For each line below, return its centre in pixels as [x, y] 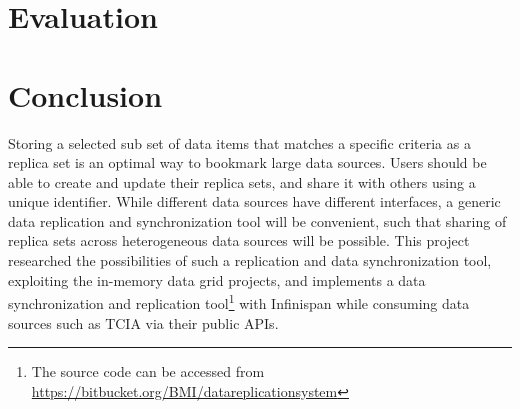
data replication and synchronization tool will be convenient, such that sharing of [257, 220]
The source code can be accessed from [148, 371]
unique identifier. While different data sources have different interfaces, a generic [254, 201]
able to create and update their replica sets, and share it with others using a [242, 181]
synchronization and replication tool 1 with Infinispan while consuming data [239, 301]
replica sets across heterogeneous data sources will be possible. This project [239, 240]
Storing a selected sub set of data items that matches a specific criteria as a [239, 142]
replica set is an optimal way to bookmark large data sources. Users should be [247, 162]
